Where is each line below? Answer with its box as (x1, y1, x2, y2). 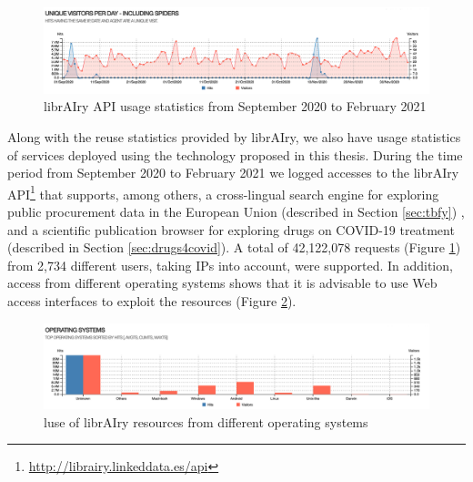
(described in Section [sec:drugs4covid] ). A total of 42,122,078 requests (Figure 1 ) (7, 238, 461, 257)
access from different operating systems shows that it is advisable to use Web (7, 273, 438, 292)
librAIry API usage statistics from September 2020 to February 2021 (44, 97, 427, 116)
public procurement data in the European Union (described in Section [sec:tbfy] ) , (7, 202, 465, 221)
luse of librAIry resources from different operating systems (44, 412, 368, 431)
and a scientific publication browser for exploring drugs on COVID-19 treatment (7, 220, 455, 239)
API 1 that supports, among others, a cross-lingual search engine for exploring (7, 181, 439, 203)
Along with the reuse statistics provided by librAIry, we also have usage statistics (7, 128, 461, 146)
